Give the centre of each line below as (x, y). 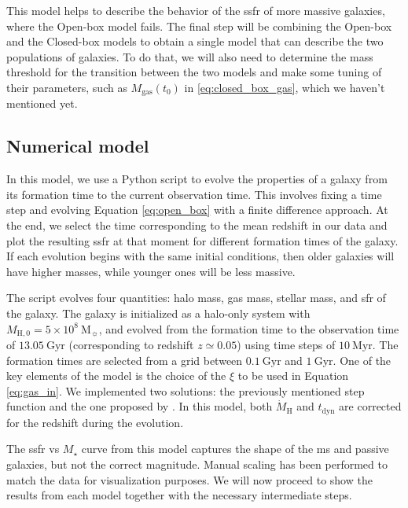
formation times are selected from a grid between (125, 360)
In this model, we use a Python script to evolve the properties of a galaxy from (197, 179)
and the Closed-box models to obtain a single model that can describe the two (195, 41)
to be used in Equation (293, 375)
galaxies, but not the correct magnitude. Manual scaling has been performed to (197, 464)
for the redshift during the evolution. (95, 422)
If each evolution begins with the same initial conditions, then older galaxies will (200, 256)
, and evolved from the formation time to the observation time (249, 328)
